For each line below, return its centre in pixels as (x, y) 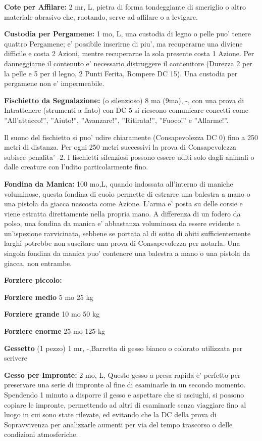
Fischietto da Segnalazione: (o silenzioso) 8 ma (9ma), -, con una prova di (124, 100)
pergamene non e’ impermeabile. (54, 83)
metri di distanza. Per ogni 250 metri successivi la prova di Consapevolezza (120, 147)
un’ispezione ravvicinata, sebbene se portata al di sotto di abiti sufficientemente (127, 233)
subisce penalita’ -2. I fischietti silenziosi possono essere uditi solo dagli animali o (129, 157)
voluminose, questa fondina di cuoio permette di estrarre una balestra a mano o (127, 193)
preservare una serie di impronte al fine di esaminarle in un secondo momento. (125, 385)
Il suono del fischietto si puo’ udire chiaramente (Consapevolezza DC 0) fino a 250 (131, 137)
